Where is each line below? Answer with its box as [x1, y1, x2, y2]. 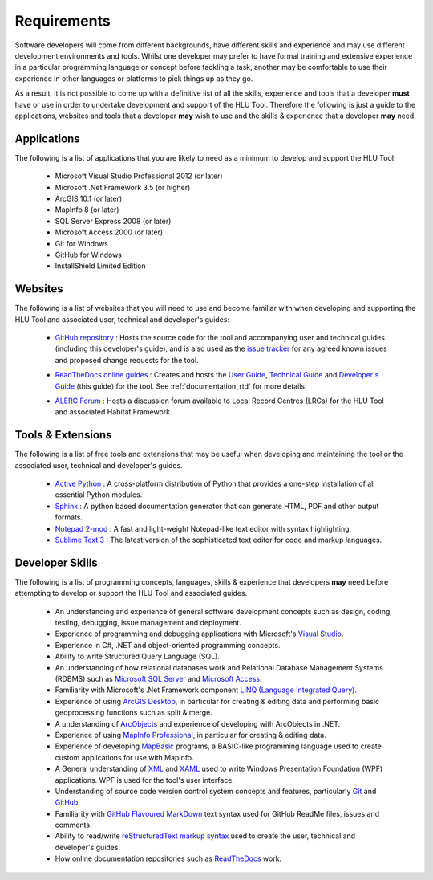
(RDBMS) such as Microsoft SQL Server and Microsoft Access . [55, 674, 262, 684]
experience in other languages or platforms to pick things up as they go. [14, 73, 253, 84]
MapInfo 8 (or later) [55, 205, 119, 214]
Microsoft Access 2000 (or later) [55, 227, 164, 237]
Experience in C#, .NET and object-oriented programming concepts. [55, 640, 281, 650]
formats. [55, 512, 83, 522]
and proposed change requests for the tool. [55, 355, 200, 365]
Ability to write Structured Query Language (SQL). [55, 651, 221, 662]
